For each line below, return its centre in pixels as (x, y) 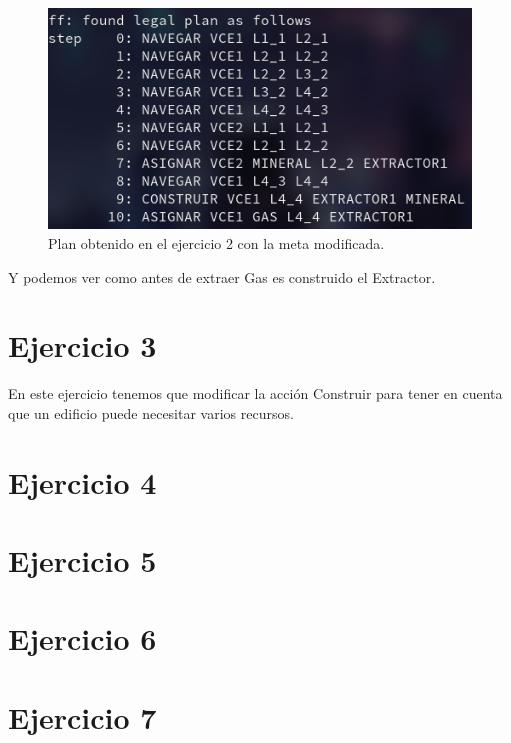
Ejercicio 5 (82, 560)
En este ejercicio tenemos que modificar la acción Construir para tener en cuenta (255, 393)
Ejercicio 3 (82, 345)
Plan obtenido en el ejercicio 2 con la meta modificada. (216, 242)
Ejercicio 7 (82, 716)
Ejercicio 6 (82, 638)
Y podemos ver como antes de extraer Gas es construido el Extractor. (222, 276)
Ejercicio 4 (82, 481)
